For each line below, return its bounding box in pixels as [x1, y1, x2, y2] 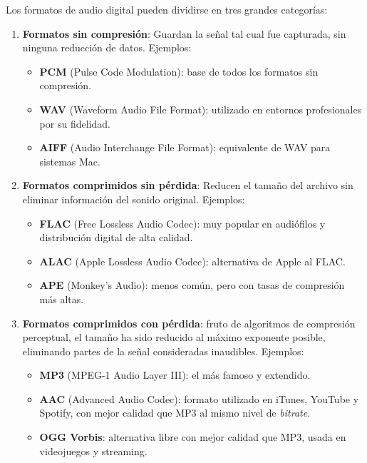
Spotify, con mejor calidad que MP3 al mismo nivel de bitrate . [39, 405, 311, 420]
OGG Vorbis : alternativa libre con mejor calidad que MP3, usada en [39, 429, 346, 444]
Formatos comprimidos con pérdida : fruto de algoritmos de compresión [22, 315, 356, 330]
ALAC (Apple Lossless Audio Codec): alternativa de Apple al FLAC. [39, 253, 346, 268]
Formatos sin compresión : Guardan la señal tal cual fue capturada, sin [22, 26, 346, 41]
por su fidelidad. [39, 116, 110, 131]
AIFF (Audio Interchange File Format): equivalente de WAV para [39, 140, 331, 155]
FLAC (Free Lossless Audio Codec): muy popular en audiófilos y [39, 215, 326, 230]
